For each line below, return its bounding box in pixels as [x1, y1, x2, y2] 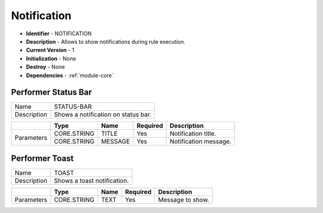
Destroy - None [26, 63, 65, 71]
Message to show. [158, 195, 209, 203]
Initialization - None [26, 54, 77, 62]
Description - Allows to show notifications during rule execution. [26, 38, 185, 45]
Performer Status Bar [11, 87, 92, 98]
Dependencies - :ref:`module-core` [26, 72, 114, 79]
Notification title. [169, 129, 217, 138]
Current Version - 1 [26, 47, 75, 54]
